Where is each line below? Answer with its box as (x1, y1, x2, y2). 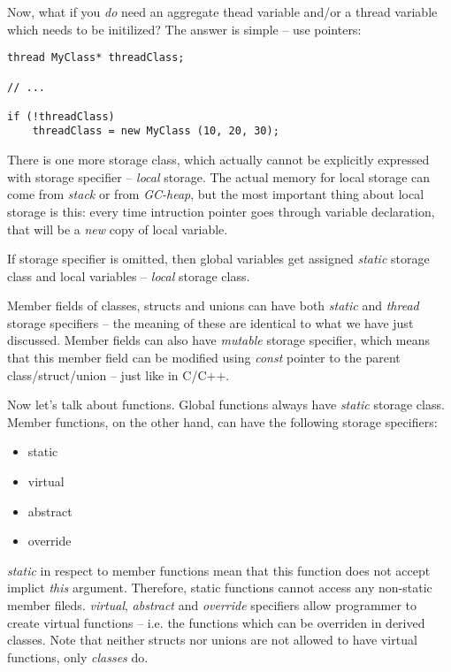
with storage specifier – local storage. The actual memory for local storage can (7, 167, 431, 186)
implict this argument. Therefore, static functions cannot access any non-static (7, 578, 432, 597)
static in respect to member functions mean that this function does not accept (7, 561, 431, 579)
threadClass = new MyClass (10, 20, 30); (32, 125, 279, 138)
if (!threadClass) (7, 110, 115, 123)
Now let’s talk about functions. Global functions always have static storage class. (7, 395, 445, 414)
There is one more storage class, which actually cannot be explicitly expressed (7, 150, 430, 169)
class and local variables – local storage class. (7, 266, 250, 285)
